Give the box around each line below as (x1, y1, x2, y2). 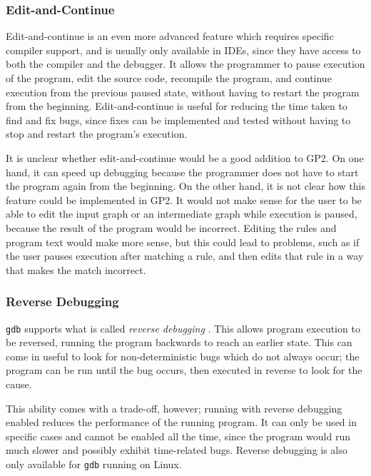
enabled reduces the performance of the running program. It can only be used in (6, 415, 357, 430)
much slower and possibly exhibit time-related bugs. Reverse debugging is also (6, 442, 347, 457)
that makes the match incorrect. (6, 262, 146, 277)
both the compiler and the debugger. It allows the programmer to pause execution (6, 56, 365, 71)
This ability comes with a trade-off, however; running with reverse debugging (6, 400, 342, 415)
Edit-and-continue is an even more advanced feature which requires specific (6, 29, 334, 44)
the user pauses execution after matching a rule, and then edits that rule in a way (6, 248, 364, 263)
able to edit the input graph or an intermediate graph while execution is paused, (6, 206, 357, 221)
